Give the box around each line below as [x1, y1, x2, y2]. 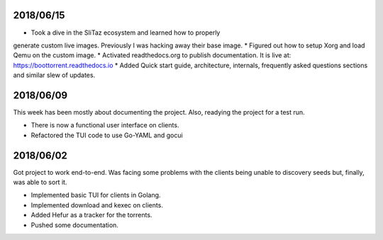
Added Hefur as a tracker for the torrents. [30, 211, 152, 219]
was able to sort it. [13, 178, 67, 187]
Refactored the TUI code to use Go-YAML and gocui [30, 131, 184, 139]
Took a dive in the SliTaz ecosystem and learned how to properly [30, 28, 221, 37]
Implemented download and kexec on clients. [30, 200, 163, 209]
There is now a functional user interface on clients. [30, 121, 179, 130]
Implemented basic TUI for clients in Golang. [30, 191, 161, 200]
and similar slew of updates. [13, 71, 96, 79]
